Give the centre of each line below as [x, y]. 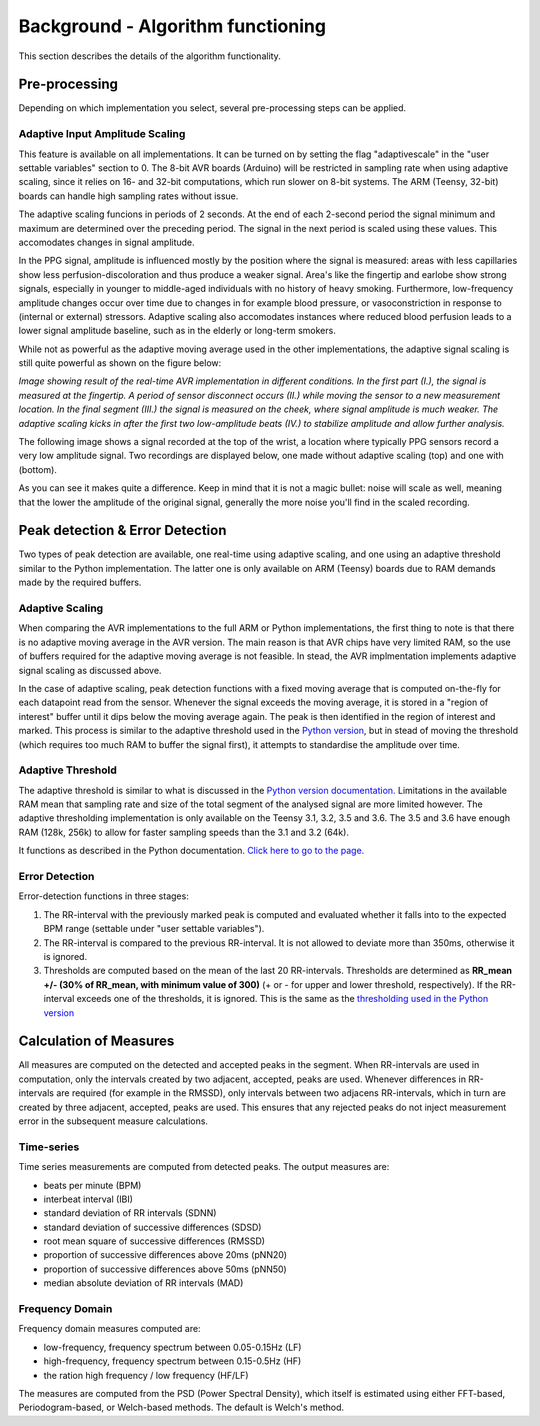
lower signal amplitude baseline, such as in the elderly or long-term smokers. [177, 331]
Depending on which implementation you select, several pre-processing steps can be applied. [212, 108]
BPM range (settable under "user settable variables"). [154, 929]
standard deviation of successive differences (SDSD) [152, 1227]
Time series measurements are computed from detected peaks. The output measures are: [204, 1167]
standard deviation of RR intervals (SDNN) [130, 1213]
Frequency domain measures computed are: [109, 1329]
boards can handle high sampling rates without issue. [128, 196]
